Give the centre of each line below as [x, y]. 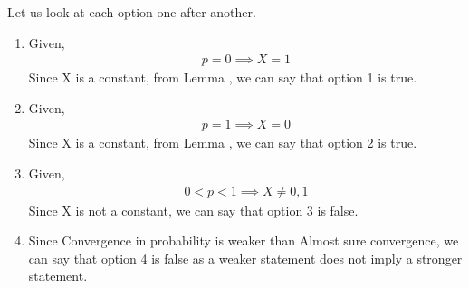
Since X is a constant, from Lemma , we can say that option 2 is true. [223, 143]
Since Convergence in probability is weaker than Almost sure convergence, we [244, 240]
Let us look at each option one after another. [132, 12]
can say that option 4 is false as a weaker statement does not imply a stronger [245, 258]
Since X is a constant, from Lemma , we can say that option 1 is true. [223, 77]
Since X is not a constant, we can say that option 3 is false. [193, 210]
